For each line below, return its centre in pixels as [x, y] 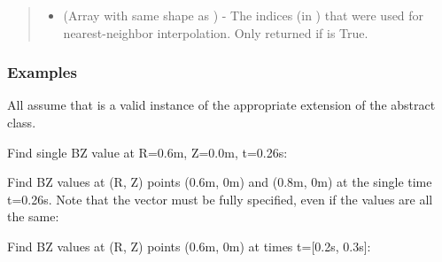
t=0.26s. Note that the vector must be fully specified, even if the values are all [220, 199]
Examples [42, 72]
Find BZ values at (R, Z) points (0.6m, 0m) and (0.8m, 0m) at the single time [220, 182]
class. [22, 122]
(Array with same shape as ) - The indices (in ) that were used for [244, 15]
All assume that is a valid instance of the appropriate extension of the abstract [221, 105]
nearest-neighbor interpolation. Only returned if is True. [216, 32]
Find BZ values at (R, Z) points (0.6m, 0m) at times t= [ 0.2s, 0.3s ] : [189, 246]
